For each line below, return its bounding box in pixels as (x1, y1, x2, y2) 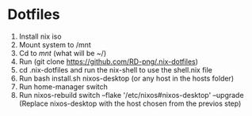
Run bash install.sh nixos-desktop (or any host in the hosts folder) (18, 73, 235, 83)
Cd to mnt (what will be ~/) (18, 48, 107, 58)
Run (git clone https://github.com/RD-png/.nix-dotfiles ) (18, 57, 199, 66)
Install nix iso (18, 32, 62, 41)
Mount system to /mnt (18, 39, 92, 49)
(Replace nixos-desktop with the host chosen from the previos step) (18, 99, 242, 108)
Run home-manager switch (18, 81, 109, 92)
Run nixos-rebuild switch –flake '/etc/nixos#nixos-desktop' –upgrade (18, 90, 244, 99)
